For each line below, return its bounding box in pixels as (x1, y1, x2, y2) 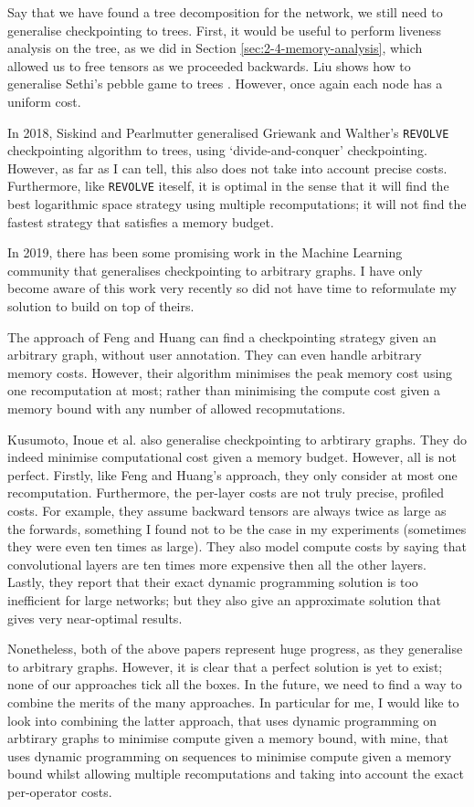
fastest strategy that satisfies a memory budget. (7, 212, 274, 231)
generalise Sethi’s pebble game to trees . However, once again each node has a (7, 74, 443, 93)
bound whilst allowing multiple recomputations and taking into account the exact (7, 764, 464, 783)
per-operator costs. (7, 781, 112, 801)
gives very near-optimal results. (7, 608, 183, 627)
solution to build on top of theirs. (7, 297, 195, 316)
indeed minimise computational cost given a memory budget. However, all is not (7, 447, 457, 466)
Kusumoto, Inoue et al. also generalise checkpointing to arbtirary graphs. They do (7, 429, 467, 448)
